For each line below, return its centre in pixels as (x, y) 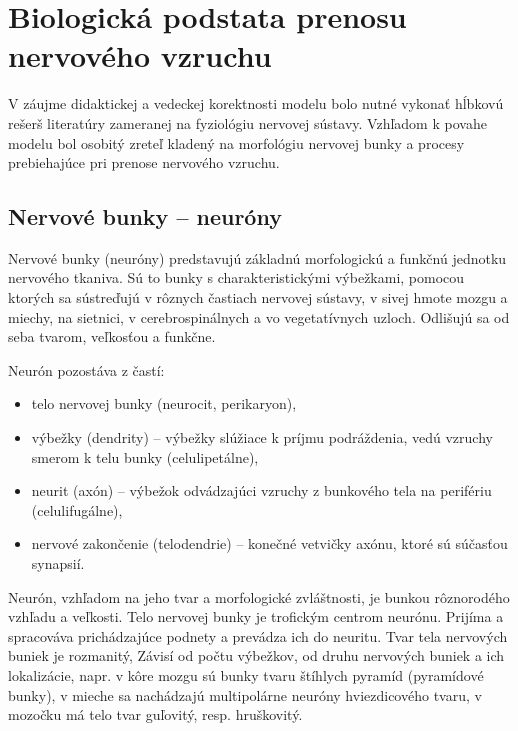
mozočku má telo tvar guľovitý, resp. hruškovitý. (155, 714)
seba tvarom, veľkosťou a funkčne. (112, 336)
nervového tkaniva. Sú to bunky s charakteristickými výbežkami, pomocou (236, 277)
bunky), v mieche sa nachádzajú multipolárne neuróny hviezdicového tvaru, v (245, 694)
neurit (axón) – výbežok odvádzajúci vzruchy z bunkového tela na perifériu (261, 490)
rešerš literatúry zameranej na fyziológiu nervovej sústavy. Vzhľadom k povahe (247, 122)
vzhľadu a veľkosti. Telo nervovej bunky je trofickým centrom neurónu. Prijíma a (256, 616)
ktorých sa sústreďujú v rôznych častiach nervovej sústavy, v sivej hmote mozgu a (258, 297)
